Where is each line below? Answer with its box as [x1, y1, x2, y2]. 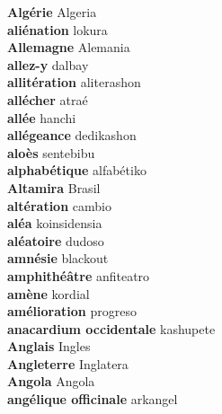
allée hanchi [7, 108, 76, 127]
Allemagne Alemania [7, 38, 130, 57]
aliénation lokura [7, 20, 108, 39]
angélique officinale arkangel [7, 390, 178, 409]
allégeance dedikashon [7, 126, 137, 145]
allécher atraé [7, 90, 88, 109]
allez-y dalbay [7, 55, 89, 74]
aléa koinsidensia [7, 214, 102, 233]
